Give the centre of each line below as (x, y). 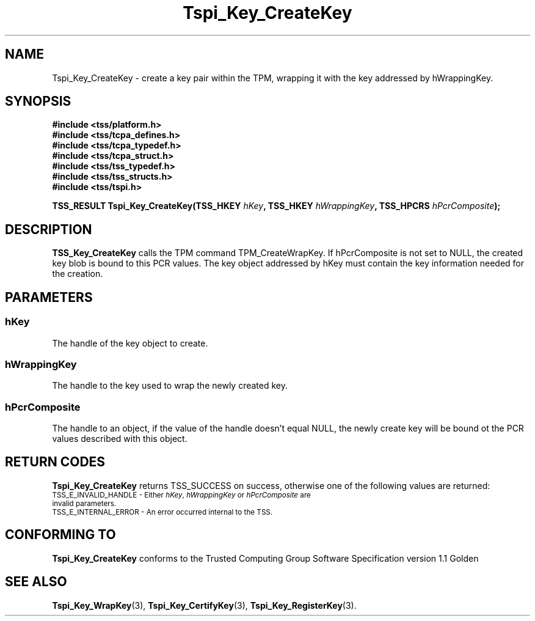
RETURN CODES (55, 462)
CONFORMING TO (60, 535)
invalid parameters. (84, 503)
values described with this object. (120, 439)
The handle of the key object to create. (130, 343)
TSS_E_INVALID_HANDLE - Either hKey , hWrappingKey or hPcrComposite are (181, 495)
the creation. (78, 274)
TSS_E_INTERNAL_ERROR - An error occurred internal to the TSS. (162, 512)
